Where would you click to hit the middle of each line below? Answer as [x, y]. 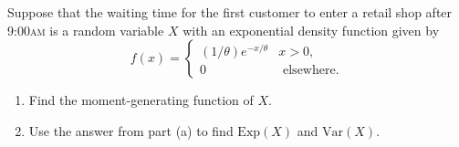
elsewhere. [311, 71]
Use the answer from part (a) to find [131, 130]
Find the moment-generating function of [141, 100]
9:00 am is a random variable [86, 30]
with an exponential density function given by [311, 30]
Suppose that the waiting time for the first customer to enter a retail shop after [230, 12]
